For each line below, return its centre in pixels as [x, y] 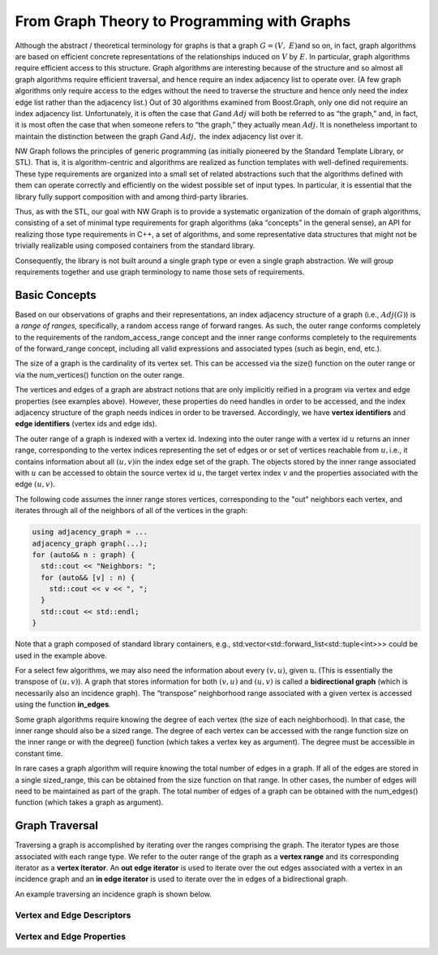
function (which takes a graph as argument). [89, 802]
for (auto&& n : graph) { [84, 555]
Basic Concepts [56, 295]
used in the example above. [61, 655]
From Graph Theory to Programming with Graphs [183, 21]
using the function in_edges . [63, 704]
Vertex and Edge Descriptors [73, 915]
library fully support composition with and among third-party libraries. [132, 197]
